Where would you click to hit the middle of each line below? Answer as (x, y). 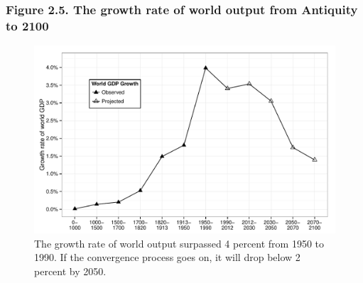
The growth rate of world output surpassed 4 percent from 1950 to (179, 243)
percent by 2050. (70, 271)
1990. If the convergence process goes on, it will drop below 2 (167, 257)
